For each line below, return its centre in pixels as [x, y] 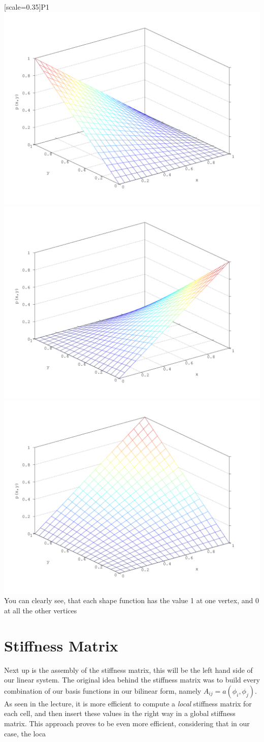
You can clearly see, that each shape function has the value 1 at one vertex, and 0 [131, 600]
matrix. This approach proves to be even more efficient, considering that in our [127, 723]
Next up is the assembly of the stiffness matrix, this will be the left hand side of [128, 670]
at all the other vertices [41, 610]
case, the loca [25, 733]
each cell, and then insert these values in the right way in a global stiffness [120, 713]
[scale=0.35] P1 [27, 7]
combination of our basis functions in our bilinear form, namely [103, 690]
